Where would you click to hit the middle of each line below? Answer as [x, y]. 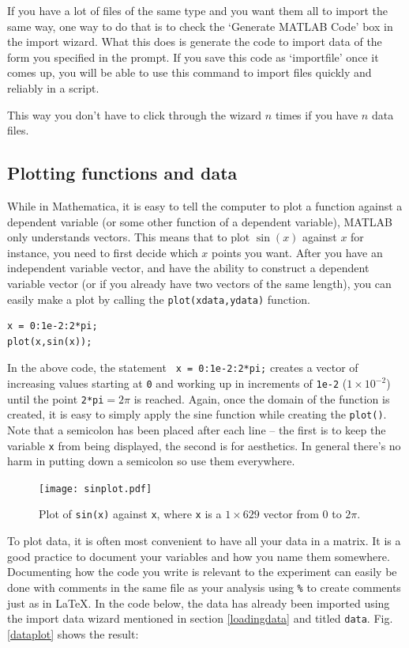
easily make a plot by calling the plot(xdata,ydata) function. [159, 299]
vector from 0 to [302, 514]
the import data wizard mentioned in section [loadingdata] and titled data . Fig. [200, 618]
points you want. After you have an [297, 252]
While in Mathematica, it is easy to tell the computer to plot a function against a [205, 205]
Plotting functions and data [122, 173]
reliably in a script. [53, 87]
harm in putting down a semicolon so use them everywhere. [151, 461]
